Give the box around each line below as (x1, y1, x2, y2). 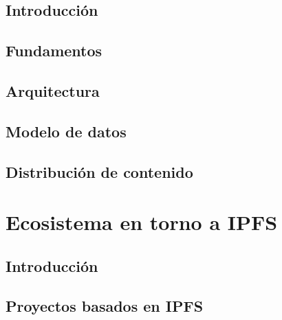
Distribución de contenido (6, 161, 193, 182)
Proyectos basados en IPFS (6, 295, 204, 317)
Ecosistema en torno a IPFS (6, 208, 278, 236)
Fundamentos (6, 40, 102, 61)
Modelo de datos (6, 120, 127, 141)
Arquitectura (6, 80, 100, 101)
